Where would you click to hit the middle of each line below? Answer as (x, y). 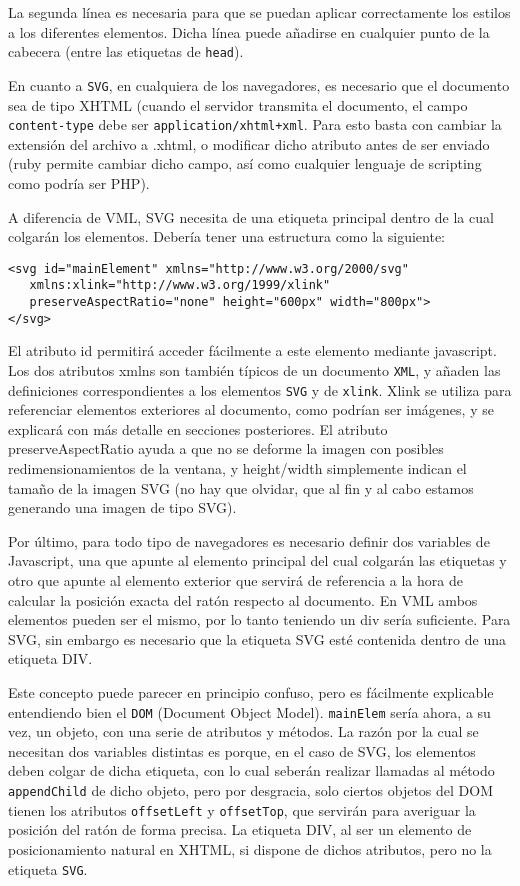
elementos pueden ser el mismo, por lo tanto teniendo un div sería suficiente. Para (259, 619)
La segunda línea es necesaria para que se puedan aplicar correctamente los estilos (259, 12)
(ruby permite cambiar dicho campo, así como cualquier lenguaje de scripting (245, 163)
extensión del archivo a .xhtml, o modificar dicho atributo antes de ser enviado (249, 143)
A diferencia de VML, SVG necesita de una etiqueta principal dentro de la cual (251, 216)
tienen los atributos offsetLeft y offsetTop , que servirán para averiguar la (242, 809)
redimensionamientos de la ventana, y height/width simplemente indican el (237, 468)
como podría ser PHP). (79, 182)
